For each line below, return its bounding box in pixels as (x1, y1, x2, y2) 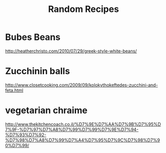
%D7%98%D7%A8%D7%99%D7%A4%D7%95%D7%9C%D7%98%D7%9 (5, 137, 160, 143)
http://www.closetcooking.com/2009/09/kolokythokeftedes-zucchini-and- (5, 82, 158, 88)
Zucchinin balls (5, 66, 71, 77)
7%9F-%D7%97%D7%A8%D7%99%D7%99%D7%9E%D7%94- (5, 126, 139, 133)
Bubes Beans (5, 31, 61, 43)
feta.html (5, 87, 23, 93)
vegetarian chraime (5, 105, 88, 116)
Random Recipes (48, 3, 119, 15)
